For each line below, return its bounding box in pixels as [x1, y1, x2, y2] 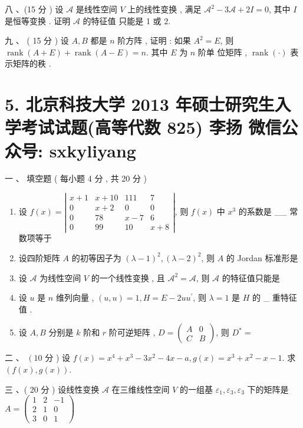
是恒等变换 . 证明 [5, 14, 71, 27]
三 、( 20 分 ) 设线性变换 [5, 383, 100, 395]
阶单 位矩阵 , [197, 45, 248, 58]
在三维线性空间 [111, 383, 170, 395]
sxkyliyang [49, 138, 136, 162]
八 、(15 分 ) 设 [5, 3, 64, 15]
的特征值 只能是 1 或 [83, 14, 162, 27]
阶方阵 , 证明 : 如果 [117, 34, 191, 47]
